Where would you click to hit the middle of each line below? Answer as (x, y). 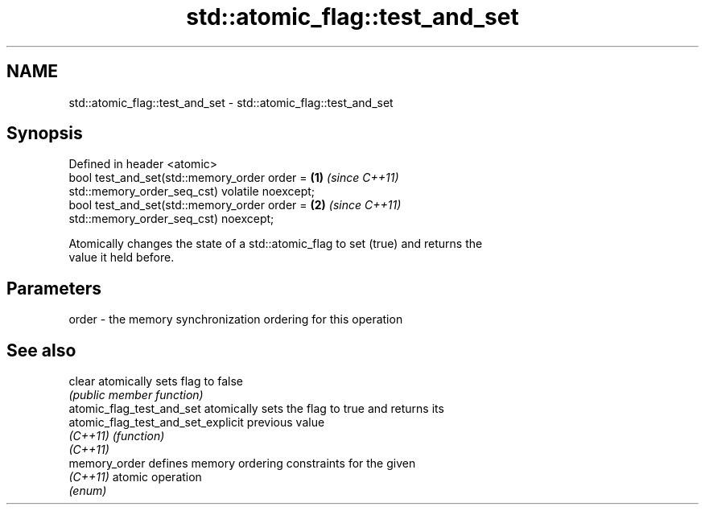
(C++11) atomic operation (135, 477)
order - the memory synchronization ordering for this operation (236, 319)
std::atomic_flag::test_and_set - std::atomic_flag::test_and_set (231, 102)
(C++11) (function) (117, 436)
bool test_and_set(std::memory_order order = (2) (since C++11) (235, 205)
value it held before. (122, 258)
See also (41, 350)
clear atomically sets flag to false (156, 381)
